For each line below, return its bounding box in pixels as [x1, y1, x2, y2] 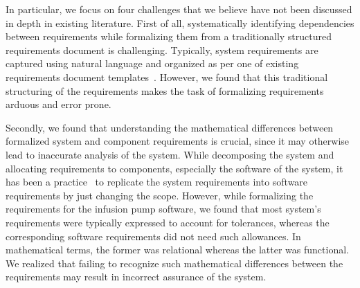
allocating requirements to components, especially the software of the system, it [6, 161, 343, 175]
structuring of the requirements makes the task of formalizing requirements [6, 83, 324, 98]
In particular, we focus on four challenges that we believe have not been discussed [6, 2, 352, 16]
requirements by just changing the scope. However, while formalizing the [6, 188, 314, 202]
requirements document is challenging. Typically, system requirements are [6, 42, 318, 57]
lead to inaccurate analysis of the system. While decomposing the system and [6, 147, 334, 161]
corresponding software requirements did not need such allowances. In [6, 228, 301, 243]
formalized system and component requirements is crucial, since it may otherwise [6, 134, 350, 148]
